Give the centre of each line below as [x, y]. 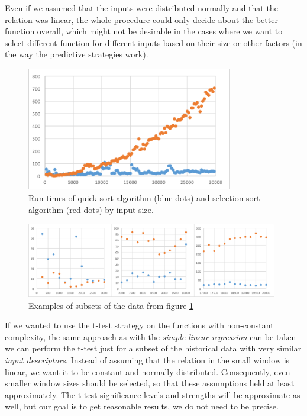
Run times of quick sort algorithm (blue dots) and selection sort [144, 198]
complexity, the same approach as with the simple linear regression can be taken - [153, 336]
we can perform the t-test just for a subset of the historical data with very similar [153, 348]
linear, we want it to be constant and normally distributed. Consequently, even [148, 371]
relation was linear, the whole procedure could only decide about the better [141, 19]
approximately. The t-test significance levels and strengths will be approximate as [153, 394]
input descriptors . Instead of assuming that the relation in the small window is [147, 359]
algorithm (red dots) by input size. [91, 209]
